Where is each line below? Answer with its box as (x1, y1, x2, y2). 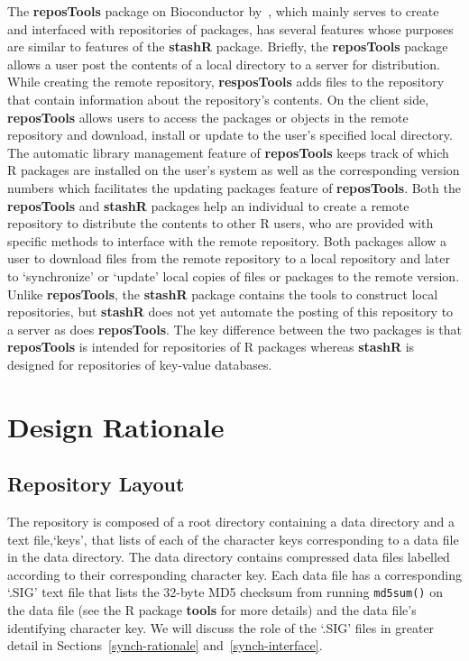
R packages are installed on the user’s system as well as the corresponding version (7, 161, 460, 179)
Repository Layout (7, 470, 185, 498)
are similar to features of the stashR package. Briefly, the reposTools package (7, 37, 448, 56)
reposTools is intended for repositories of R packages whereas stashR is (7, 337, 415, 356)
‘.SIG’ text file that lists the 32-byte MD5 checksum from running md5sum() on (7, 583, 443, 601)
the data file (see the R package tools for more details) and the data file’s (7, 601, 417, 620)
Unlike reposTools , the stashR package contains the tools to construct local (7, 284, 438, 303)
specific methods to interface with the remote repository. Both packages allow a (7, 231, 447, 250)
